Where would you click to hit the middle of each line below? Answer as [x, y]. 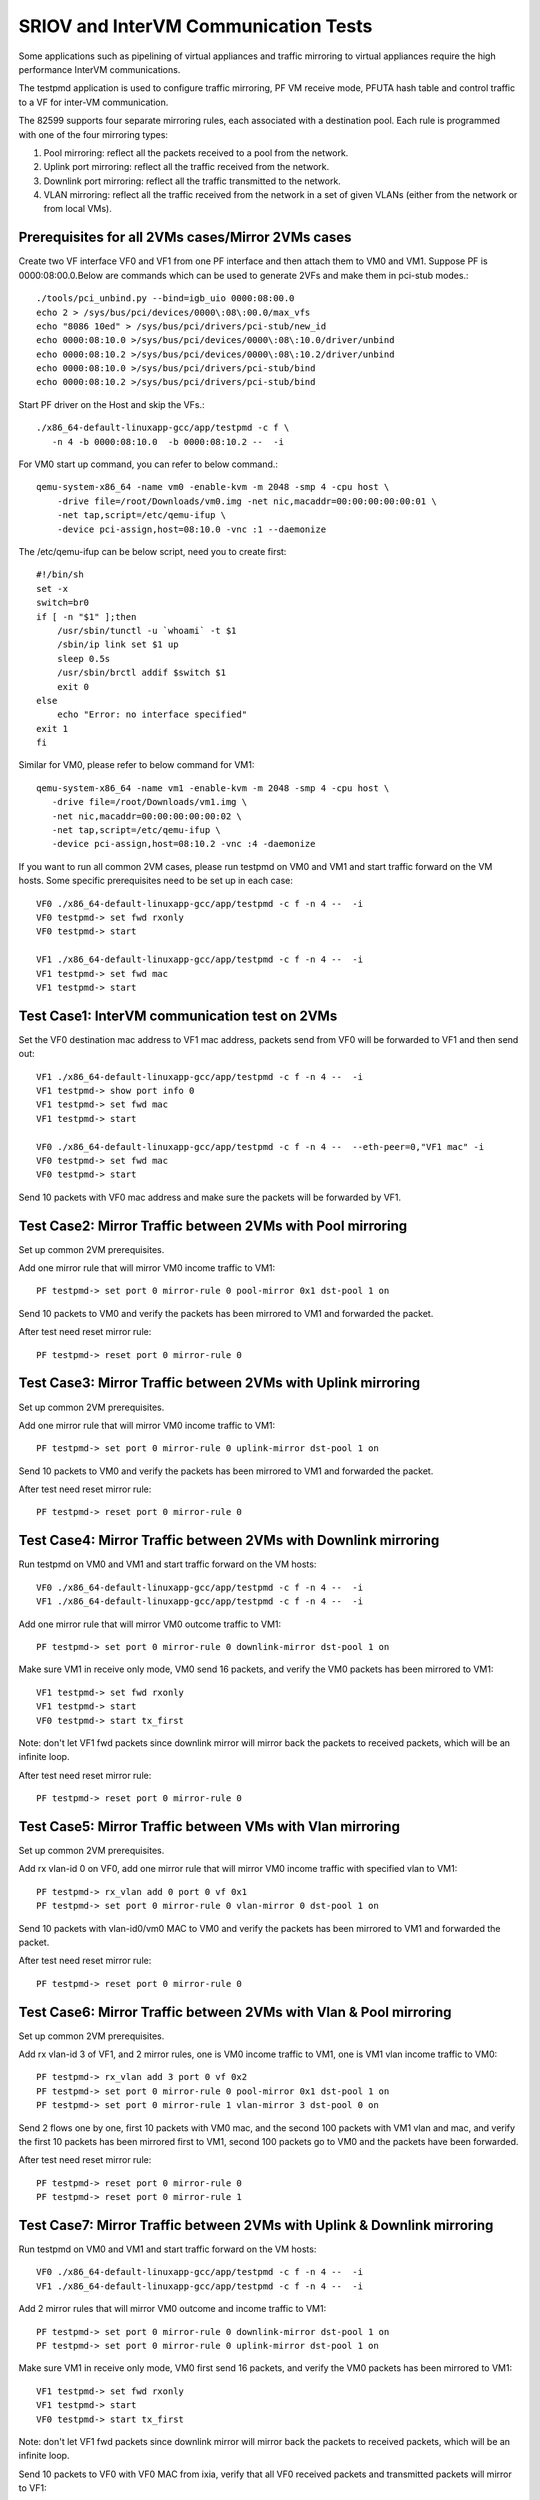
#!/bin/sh [60, 574]
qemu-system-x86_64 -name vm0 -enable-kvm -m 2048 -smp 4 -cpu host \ [213, 487]
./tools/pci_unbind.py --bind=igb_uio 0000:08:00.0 [165, 298]
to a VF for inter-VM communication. [93, 102]
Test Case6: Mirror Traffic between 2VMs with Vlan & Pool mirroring [235, 2011]
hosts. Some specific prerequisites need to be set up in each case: [156, 881]
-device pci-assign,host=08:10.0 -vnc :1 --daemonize [191, 529]
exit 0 [73, 686]
